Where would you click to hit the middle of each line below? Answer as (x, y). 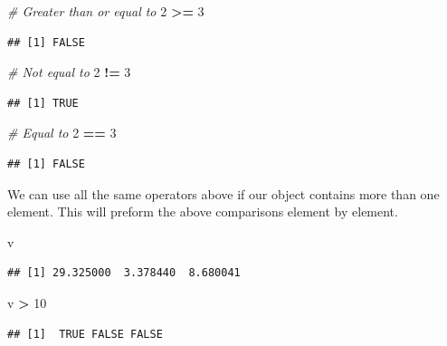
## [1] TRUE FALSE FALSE (85, 334)
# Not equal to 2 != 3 (69, 72)
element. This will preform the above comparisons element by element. (203, 211)
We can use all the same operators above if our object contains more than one (223, 193)
